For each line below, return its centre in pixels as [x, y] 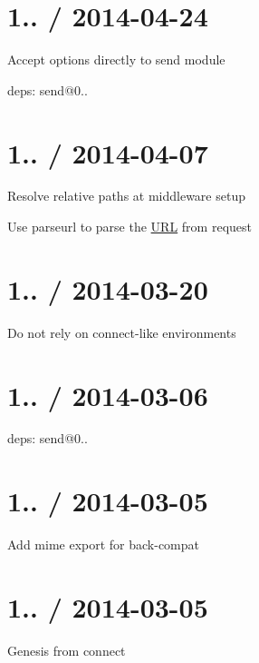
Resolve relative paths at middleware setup [126, 196]
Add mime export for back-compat [104, 544]
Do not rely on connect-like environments [122, 332]
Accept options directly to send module [116, 59]
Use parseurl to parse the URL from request [129, 227]
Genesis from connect [67, 650]
